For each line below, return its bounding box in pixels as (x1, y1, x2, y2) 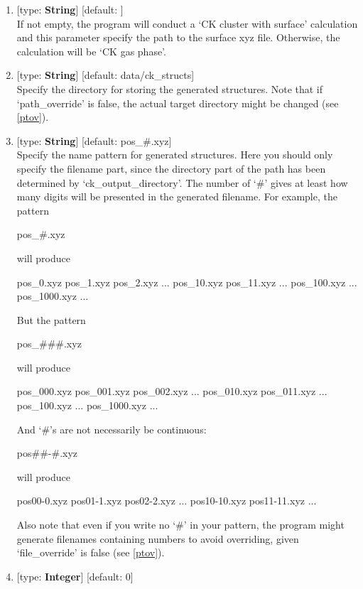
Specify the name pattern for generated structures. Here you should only (16, 147, 333, 162)
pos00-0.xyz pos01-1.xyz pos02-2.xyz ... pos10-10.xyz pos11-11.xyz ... (16, 493, 317, 508)
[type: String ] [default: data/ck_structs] (16, 67, 195, 82)
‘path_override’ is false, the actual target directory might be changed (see (16, 95, 339, 110)
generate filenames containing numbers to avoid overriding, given (16, 531, 299, 546)
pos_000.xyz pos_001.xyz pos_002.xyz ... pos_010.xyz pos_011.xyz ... (16, 384, 327, 399)
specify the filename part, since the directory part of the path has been (16, 161, 326, 175)
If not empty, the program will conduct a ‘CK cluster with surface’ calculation (16, 16, 358, 31)
